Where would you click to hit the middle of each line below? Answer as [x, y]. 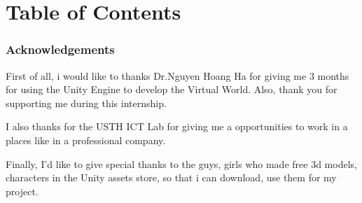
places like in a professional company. [86, 140]
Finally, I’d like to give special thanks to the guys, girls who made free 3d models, [181, 163]
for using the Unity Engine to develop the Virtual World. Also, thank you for [172, 89]
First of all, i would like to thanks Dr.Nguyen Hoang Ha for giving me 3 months [177, 75]
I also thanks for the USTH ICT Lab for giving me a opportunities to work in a [177, 126]
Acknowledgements [60, 49]
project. [22, 191]
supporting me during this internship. [86, 103]
